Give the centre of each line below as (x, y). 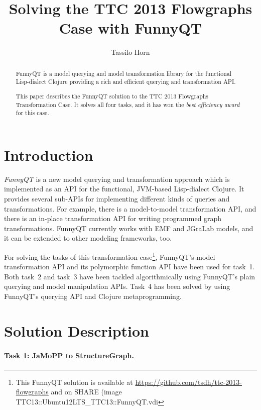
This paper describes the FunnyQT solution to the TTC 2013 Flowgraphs (112, 96)
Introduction (49, 155)
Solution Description (77, 330)
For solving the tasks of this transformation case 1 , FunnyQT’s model (110, 256)
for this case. (32, 113)
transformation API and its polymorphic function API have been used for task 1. (129, 267)
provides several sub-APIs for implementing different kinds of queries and (117, 198)
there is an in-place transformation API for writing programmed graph (113, 218)
